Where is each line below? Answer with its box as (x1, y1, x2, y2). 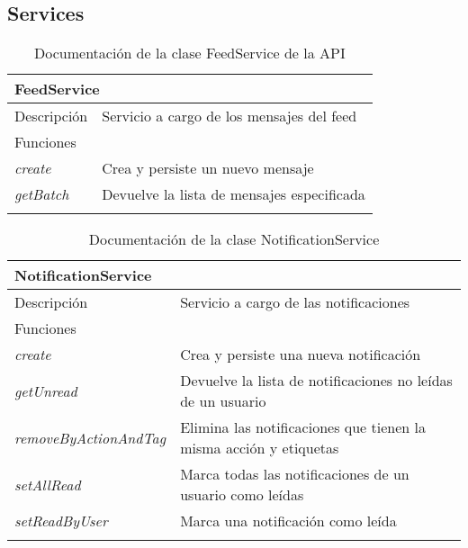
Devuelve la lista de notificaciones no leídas (180, 370, 453, 391)
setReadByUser (14, 510, 108, 532)
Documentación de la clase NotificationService (88, 229, 380, 250)
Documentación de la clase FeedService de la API (34, 42, 346, 64)
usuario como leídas (180, 484, 304, 506)
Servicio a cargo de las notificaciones (180, 292, 410, 313)
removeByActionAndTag (14, 427, 166, 448)
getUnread (14, 380, 77, 401)
